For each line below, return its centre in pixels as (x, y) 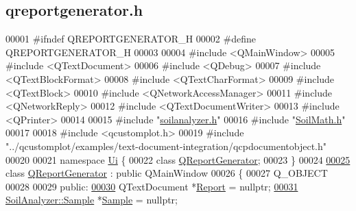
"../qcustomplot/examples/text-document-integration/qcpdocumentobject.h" (166, 146)
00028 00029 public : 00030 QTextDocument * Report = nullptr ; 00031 (152, 186)
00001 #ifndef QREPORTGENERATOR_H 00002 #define (131, 39)
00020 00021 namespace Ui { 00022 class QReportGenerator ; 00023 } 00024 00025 (178, 159)
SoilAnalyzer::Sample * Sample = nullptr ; (92, 200)
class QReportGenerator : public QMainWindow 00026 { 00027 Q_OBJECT (167, 173)
